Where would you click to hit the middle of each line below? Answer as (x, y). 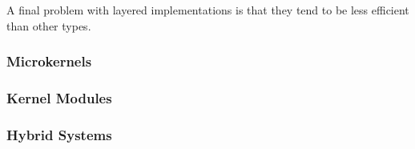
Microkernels (49, 61)
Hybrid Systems (59, 134)
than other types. (49, 25)
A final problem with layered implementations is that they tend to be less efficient (208, 10)
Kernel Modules (59, 97)
